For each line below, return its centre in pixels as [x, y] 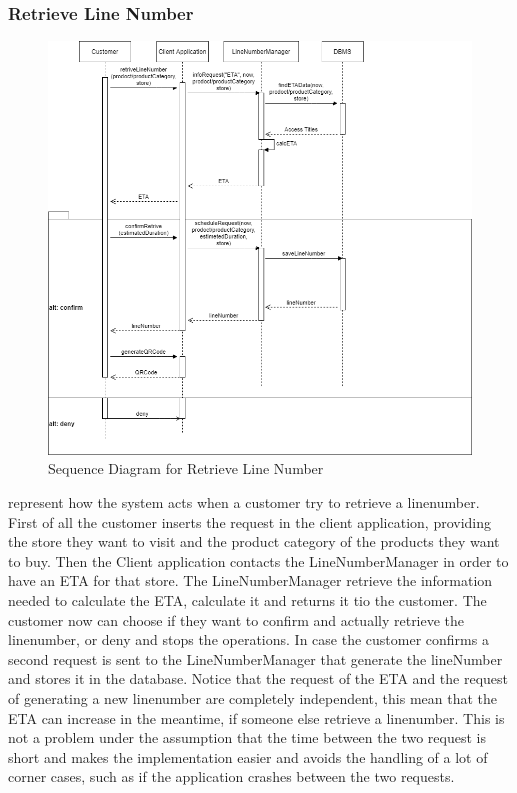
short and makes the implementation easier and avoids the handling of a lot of [248, 756]
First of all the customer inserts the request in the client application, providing [250, 521]
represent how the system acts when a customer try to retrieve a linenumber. [244, 502]
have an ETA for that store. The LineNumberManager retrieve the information [250, 580]
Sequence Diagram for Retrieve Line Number [186, 468]
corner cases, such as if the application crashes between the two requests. [231, 776]
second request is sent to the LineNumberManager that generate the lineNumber [255, 658]
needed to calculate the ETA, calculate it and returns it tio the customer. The [247, 600]
